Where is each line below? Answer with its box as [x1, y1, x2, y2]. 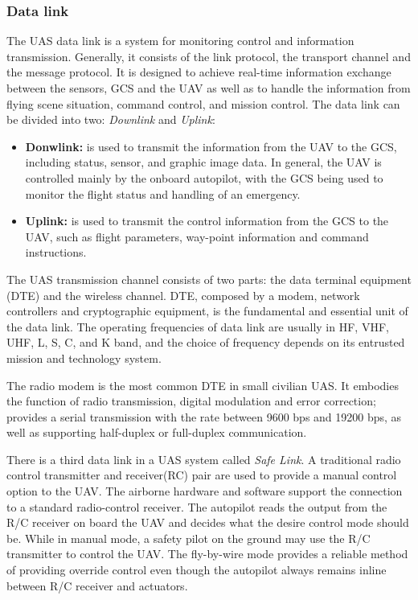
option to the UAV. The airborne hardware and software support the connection [6, 483, 403, 499]
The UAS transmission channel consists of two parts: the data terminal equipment [6, 270, 412, 287]
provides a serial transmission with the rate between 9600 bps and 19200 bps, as [6, 408, 402, 425]
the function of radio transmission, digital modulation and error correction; [6, 392, 376, 409]
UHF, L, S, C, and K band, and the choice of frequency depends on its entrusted [6, 334, 405, 351]
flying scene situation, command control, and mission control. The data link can [6, 95, 400, 112]
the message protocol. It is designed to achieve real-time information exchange [6, 64, 391, 80]
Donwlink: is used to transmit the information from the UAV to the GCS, [25, 138, 397, 154]
